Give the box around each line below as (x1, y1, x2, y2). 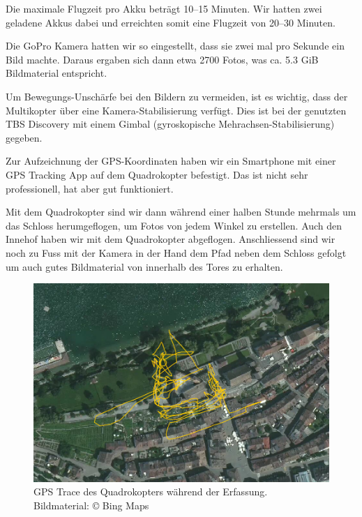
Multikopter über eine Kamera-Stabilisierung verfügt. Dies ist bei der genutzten (6, 103, 347, 117)
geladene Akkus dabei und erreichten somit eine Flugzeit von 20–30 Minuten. (6, 15, 335, 29)
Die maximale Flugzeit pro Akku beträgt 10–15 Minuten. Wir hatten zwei (6, 1, 322, 15)
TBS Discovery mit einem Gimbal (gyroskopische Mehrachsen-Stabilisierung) (6, 117, 335, 131)
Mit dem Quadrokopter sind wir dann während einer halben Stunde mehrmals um (6, 204, 356, 219)
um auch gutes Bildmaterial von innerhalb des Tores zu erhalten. (6, 259, 283, 274)
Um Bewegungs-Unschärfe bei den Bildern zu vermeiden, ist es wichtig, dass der (6, 89, 348, 103)
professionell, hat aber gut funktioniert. (6, 181, 174, 195)
